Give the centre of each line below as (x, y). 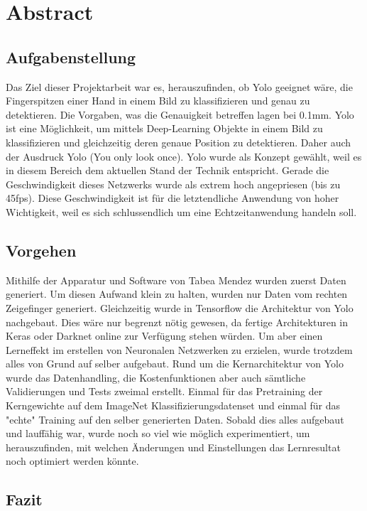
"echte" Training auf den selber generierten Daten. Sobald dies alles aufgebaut (175, 419)
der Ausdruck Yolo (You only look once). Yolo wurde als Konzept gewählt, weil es (184, 156)
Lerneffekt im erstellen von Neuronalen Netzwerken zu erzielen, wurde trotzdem (179, 349)
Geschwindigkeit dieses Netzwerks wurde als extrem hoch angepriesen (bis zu (173, 184)
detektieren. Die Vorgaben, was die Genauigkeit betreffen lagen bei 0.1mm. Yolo (180, 114)
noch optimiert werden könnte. (72, 461)
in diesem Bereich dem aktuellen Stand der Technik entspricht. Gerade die (168, 170)
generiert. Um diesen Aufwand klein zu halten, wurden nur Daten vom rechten (177, 294)
